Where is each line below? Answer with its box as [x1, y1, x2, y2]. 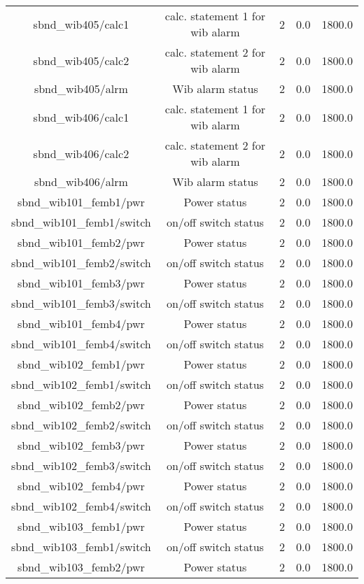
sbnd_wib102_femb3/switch [11, 457, 151, 473]
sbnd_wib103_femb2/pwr [17, 559, 145, 575]
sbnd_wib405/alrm [34, 80, 128, 97]
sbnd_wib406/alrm [34, 173, 128, 190]
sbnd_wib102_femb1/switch [11, 376, 151, 392]
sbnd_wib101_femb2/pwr [17, 234, 145, 250]
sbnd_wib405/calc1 [33, 15, 129, 32]
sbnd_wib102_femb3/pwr [17, 437, 145, 453]
